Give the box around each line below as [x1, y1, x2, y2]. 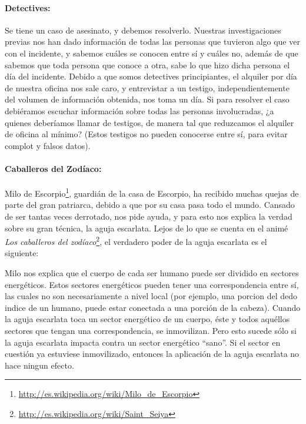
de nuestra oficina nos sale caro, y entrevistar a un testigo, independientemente [5, 81, 290, 94]
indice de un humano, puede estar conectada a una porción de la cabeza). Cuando [5, 301, 301, 313]
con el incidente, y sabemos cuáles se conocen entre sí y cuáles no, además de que [5, 47, 298, 59]
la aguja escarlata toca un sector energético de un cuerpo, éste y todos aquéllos [5, 313, 290, 325]
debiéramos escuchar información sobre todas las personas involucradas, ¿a [5, 104, 274, 117]
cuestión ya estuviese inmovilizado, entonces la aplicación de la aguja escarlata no [5, 347, 300, 360]
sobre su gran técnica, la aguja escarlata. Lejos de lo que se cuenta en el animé [5, 221, 288, 234]
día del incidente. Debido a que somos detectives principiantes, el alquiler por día [5, 70, 297, 82]
